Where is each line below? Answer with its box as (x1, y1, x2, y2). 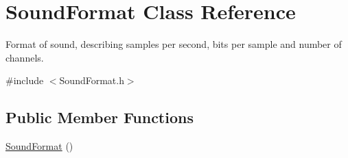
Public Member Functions (5, 107, 194, 128)
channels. (5, 50, 44, 64)
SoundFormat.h (59, 73, 124, 88)
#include (5, 73, 44, 88)
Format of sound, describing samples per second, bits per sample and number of (5, 37, 342, 51)
